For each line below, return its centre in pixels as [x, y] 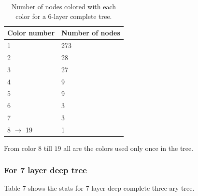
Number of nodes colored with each [64, 6]
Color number [31, 33]
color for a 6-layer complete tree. [64, 16]
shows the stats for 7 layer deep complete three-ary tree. [111, 188]
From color [20, 148]
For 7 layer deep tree [45, 170]
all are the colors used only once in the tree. [128, 148]
